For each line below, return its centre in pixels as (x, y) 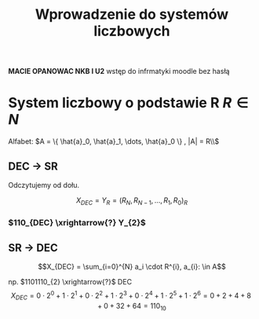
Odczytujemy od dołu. (44, 185)
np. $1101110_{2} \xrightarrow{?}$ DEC (70, 282)
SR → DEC (33, 248)
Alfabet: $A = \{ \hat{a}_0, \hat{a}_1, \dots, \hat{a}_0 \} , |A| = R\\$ (114, 141)
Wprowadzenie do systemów (132, 15)
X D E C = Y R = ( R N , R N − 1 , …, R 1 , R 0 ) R (132, 201)
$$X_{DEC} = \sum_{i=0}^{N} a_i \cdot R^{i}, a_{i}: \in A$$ (132, 267)
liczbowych (132, 31)
